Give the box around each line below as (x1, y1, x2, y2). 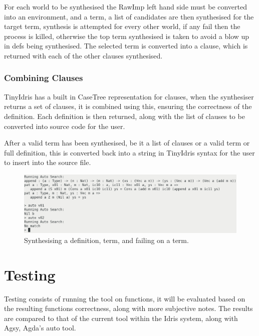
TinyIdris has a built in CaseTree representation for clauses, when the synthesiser (4, 91, 254, 101)
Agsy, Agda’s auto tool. (4, 322, 76, 333)
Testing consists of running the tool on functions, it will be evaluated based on (4, 293, 245, 303)
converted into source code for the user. (4, 120, 125, 131)
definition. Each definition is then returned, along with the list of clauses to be (4, 110, 245, 121)
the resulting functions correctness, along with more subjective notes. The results (4, 303, 253, 313)
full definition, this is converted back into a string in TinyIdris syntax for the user (4, 147, 255, 157)
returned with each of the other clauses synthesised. (4, 50, 163, 60)
